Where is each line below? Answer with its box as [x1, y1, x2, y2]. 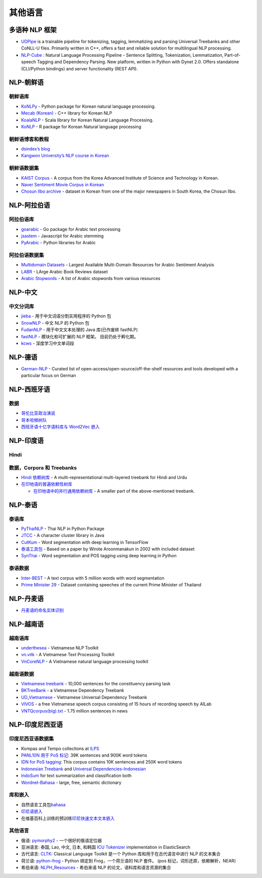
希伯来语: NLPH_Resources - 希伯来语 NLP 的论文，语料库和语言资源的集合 [21, 864, 171, 871]
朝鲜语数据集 [9, 165, 39, 172]
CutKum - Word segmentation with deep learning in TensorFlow [21, 539, 148, 545]
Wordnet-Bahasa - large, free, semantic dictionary [21, 779, 122, 785]
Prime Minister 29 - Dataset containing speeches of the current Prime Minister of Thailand [21, 581, 201, 587]
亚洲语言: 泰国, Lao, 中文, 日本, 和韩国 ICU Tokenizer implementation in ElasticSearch [21, 845, 191, 850]
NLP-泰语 [9, 500, 37, 509]
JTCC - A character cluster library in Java [21, 532, 104, 538]
